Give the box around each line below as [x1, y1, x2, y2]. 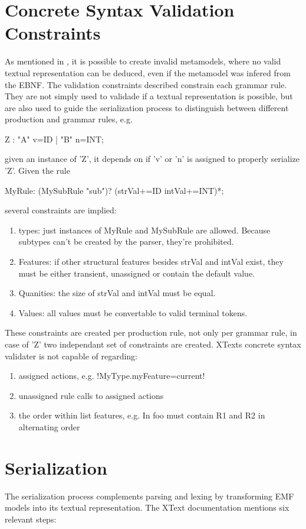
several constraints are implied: [5, 204, 117, 216]
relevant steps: [5, 512, 57, 525]
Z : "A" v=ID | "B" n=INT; [5, 132, 104, 145]
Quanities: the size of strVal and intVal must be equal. [18, 287, 216, 299]
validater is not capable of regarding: [5, 349, 137, 362]
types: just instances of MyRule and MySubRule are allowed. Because [18, 223, 271, 236]
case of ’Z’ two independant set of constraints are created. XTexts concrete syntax [5, 338, 301, 350]
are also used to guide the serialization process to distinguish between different [5, 101, 289, 113]
